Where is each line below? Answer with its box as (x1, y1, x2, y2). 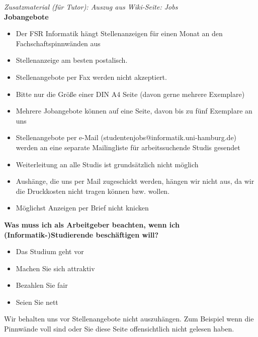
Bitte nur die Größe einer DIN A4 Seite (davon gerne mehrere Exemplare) (16, 88, 245, 99)
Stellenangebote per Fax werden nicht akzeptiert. (16, 71, 167, 82)
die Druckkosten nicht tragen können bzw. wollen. (16, 185, 170, 196)
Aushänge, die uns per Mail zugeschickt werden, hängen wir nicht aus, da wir (16, 176, 254, 186)
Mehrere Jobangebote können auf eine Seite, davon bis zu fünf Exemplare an (16, 105, 252, 116)
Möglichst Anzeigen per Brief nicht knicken (16, 202, 149, 213)
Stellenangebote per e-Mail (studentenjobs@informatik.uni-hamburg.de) (16, 132, 237, 143)
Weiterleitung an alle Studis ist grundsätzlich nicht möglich (16, 159, 199, 169)
